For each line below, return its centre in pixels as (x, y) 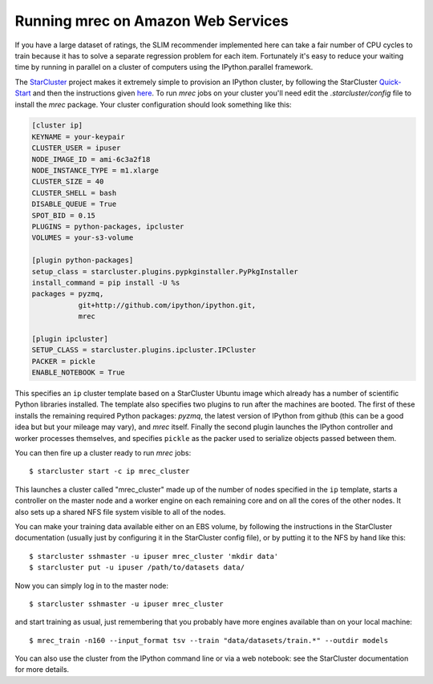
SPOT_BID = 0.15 (64, 215)
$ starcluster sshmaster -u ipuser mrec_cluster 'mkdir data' (154, 556)
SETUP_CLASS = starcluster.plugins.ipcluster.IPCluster (144, 350)
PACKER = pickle (64, 361)
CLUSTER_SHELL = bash (74, 193)
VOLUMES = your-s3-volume (83, 238)
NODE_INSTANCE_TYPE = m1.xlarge (95, 171)
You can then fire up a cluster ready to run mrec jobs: (103, 453)
